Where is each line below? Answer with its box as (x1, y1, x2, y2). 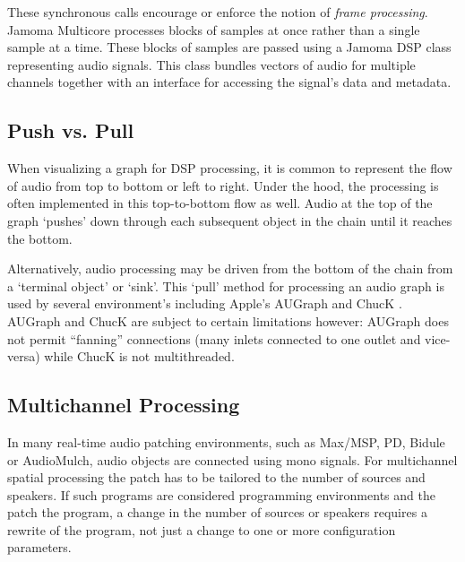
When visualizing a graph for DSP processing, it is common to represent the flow (7, 159, 452, 177)
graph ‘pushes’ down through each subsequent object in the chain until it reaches (7, 211, 452, 229)
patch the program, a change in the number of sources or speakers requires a (7, 503, 427, 522)
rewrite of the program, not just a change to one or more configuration (7, 520, 396, 539)
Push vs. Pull (7, 117, 134, 144)
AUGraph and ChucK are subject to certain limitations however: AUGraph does (7, 311, 449, 330)
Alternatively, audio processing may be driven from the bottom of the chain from (7, 259, 453, 278)
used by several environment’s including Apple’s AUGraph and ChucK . (7, 294, 402, 313)
